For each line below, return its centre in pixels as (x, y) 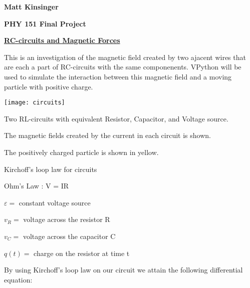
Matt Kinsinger (31, 6)
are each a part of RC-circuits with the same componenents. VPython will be (123, 67)
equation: (18, 279)
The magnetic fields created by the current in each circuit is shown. (107, 135)
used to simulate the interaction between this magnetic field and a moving (118, 76)
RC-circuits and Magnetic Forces (62, 40)
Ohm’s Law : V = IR (37, 186)
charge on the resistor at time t (82, 253)
